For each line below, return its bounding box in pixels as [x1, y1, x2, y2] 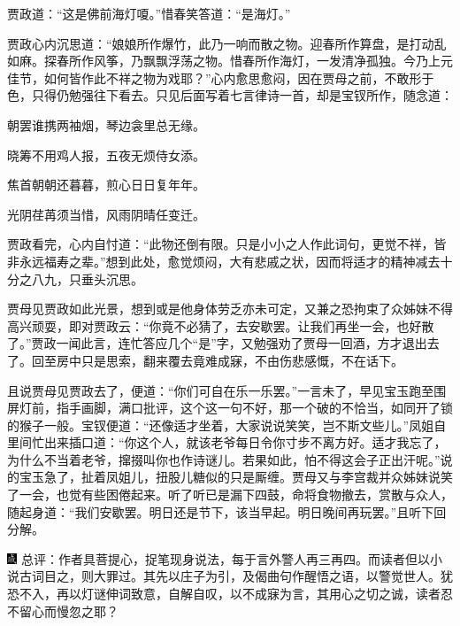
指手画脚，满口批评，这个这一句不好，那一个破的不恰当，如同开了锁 [56, 398, 453, 417]
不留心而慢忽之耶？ [7, 601, 119, 620]
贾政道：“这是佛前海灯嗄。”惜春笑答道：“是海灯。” [7, 4, 291, 22]
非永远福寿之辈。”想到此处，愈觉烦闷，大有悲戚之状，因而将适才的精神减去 [7, 251, 441, 270]
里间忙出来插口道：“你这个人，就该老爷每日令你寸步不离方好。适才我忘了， [7, 433, 447, 452]
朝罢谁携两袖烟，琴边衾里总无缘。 [7, 115, 205, 134]
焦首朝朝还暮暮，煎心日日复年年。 [7, 175, 205, 194]
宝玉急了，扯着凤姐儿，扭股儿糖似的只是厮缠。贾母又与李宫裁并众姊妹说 [19, 468, 441, 486]
